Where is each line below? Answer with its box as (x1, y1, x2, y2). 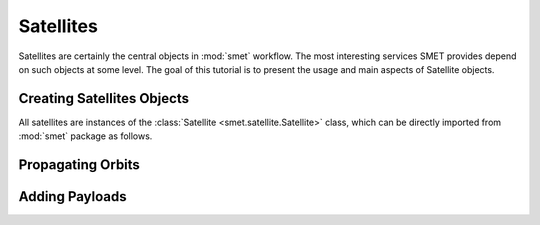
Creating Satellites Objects (18, 90, 190, 107)
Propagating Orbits (18, 156, 140, 174)
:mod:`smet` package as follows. (18, 130, 153, 142)
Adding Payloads (18, 188, 127, 205)
